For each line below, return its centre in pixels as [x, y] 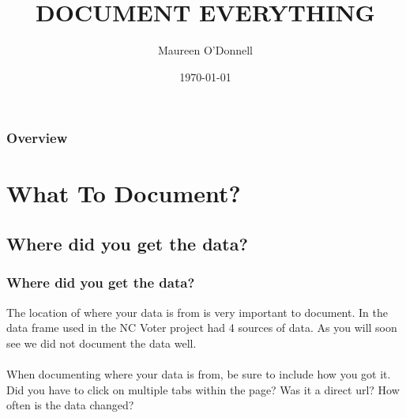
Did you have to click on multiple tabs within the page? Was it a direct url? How [203, 389]
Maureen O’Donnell [205, 50]
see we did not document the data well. [101, 343]
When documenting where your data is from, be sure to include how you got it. [199, 373]
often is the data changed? [70, 405]
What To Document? [124, 193]
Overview [37, 138]
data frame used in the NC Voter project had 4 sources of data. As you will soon [202, 328]
